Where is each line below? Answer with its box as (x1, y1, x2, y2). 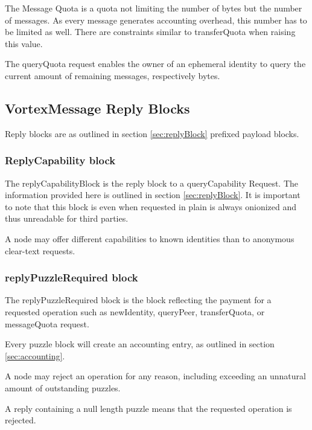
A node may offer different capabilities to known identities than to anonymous (5, 232, 294, 245)
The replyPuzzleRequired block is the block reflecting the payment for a (5, 294, 272, 306)
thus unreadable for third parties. (5, 212, 129, 225)
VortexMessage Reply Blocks (5, 98, 190, 117)
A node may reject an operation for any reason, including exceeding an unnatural (5, 370, 306, 382)
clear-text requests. (5, 244, 75, 257)
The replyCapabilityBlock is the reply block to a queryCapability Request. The (5, 176, 299, 189)
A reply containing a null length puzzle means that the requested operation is (5, 402, 292, 414)
